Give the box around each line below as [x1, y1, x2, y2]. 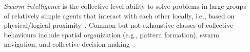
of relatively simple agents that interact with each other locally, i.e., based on [4, 10, 235, 20]
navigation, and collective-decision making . [4, 39, 135, 49]
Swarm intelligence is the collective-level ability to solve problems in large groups [4, 1, 246, 11]
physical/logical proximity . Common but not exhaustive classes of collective [4, 20, 233, 30]
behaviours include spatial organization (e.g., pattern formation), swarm [4, 29, 219, 39]
